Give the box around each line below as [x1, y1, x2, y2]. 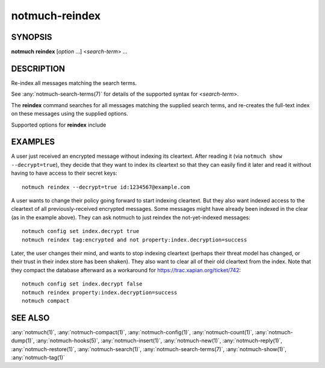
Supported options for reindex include [11, 121, 107, 128]
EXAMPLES [11, 137, 55, 147]
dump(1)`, [11, 337, 36, 345]
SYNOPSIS [11, 32, 52, 42]
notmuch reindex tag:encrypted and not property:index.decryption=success [22, 236, 247, 243]
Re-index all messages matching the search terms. [11, 79, 137, 87]
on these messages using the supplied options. [11, 110, 129, 117]
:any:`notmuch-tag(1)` [11, 354, 66, 361]
